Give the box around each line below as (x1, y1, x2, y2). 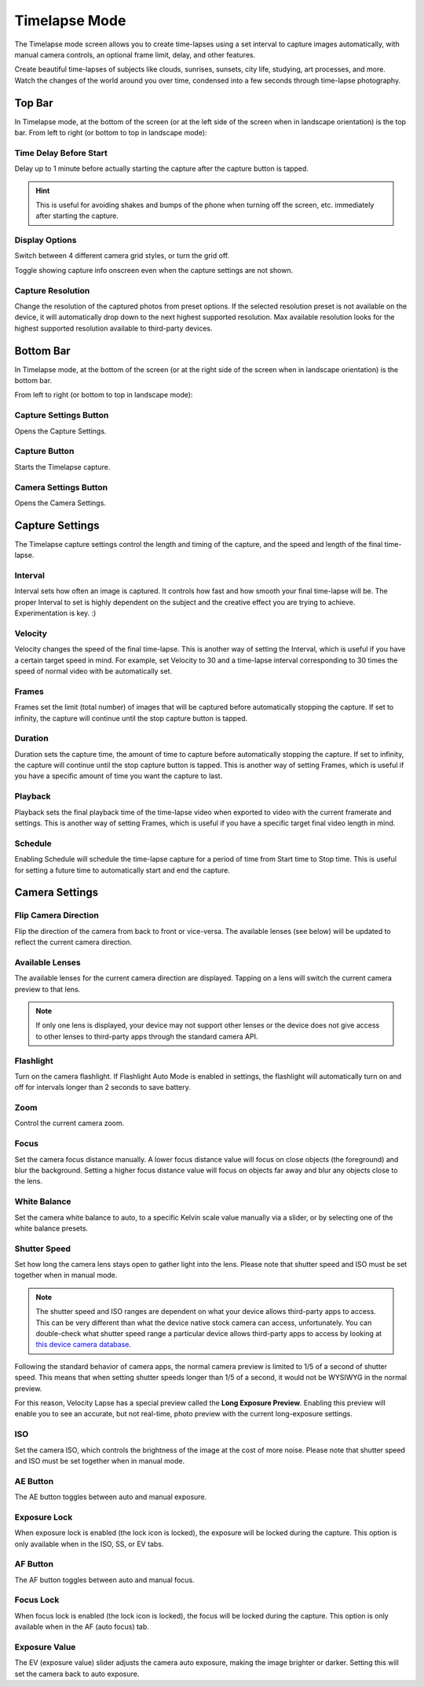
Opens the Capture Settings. (14, 426, 107, 436)
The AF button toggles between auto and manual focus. (14, 1574, 196, 1585)
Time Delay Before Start (14, 147, 108, 158)
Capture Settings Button (14, 410, 109, 421)
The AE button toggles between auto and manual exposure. (14, 1492, 207, 1502)
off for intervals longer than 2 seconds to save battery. (14, 1083, 192, 1092)
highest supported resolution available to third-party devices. (14, 323, 213, 333)
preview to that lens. (14, 984, 81, 994)
